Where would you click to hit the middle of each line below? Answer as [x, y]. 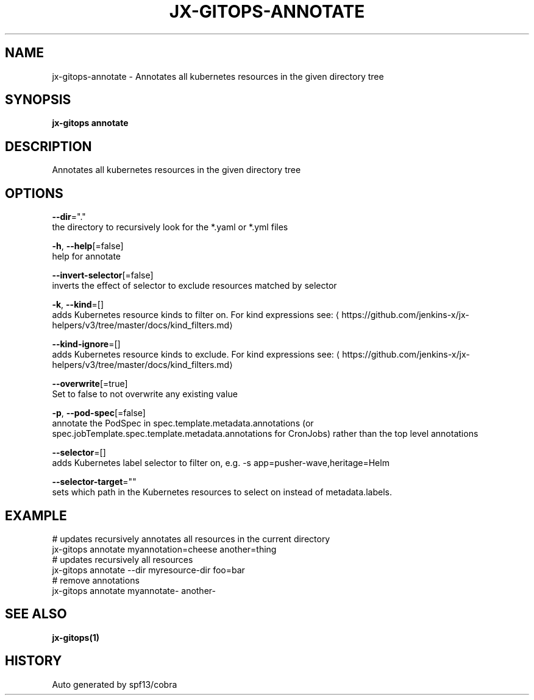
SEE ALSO [36, 614]
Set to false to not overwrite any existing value [145, 394]
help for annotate [87, 256]
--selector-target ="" [94, 482]
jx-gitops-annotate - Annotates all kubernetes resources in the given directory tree [218, 76]
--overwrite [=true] [90, 384]
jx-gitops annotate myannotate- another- [134, 590]
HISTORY [34, 661]
